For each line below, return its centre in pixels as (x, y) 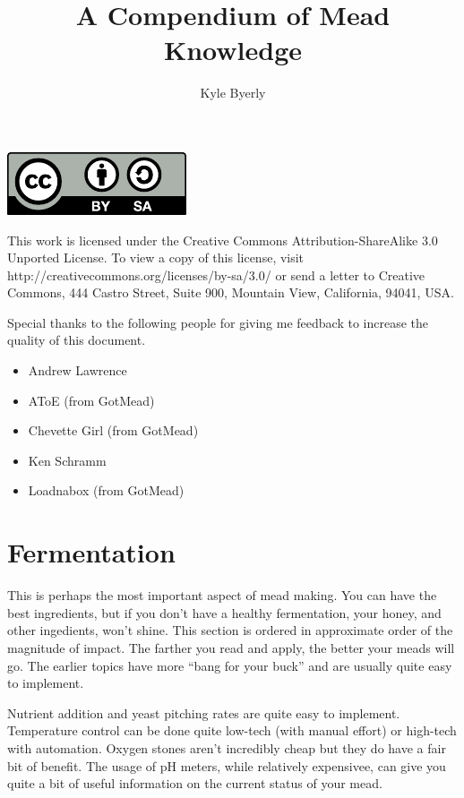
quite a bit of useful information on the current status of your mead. (195, 783)
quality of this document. (77, 340)
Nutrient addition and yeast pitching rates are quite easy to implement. (204, 712)
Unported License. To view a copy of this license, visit (156, 257)
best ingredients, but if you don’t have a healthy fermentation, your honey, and (224, 612)
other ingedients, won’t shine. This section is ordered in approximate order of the (230, 630)
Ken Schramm (67, 460)
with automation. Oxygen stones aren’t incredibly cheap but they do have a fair (227, 747)
